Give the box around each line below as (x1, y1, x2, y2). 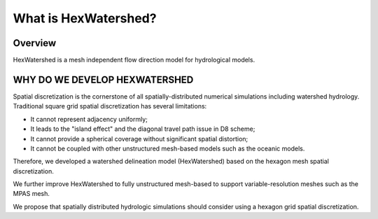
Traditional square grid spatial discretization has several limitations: (13, 102, 207, 111)
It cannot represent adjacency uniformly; (30, 115, 148, 123)
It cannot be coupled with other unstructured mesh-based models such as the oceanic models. (30, 144, 305, 153)
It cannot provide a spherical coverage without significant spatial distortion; (30, 134, 248, 143)
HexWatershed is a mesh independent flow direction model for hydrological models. (13, 56, 255, 64)
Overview (13, 37, 57, 49)
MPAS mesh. (13, 190, 50, 198)
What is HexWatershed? (13, 10, 157, 26)
